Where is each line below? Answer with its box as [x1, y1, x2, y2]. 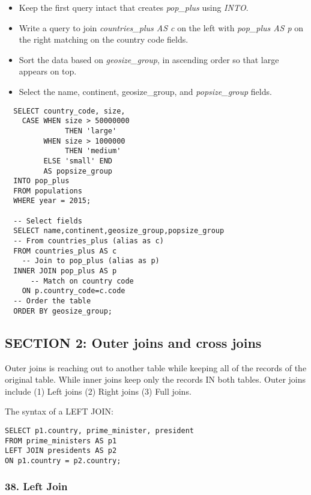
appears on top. [19, 65, 77, 77]
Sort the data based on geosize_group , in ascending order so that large [19, 53, 279, 65]
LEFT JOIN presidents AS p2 [5, 446, 117, 455]
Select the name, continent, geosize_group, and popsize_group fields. [19, 85, 272, 97]
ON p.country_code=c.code [22, 287, 125, 296]
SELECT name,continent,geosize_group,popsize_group [13, 226, 225, 235]
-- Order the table [13, 297, 91, 306]
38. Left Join [5, 479, 68, 494]
